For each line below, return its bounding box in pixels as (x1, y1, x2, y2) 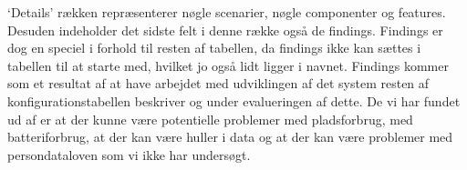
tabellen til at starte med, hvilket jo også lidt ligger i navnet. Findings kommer (7, 55, 449, 75)
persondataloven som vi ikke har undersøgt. (7, 145, 251, 164)
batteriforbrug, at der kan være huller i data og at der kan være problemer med (7, 127, 453, 146)
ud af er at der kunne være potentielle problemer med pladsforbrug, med (7, 109, 413, 128)
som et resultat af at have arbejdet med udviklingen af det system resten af (7, 74, 430, 93)
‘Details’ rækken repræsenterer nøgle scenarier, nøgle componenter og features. (7, 3, 446, 21)
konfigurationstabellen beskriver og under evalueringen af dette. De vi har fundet (7, 91, 461, 110)
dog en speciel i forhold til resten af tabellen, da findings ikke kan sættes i (7, 38, 421, 57)
